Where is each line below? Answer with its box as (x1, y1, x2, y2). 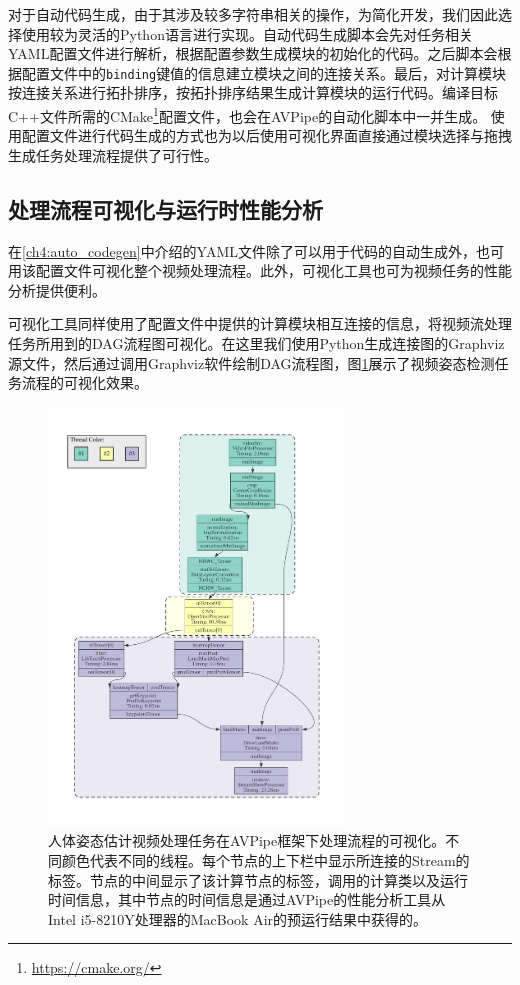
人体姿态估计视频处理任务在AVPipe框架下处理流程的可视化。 (48, 830, 446, 851)
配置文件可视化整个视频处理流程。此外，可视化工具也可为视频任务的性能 (35, 260, 512, 281)
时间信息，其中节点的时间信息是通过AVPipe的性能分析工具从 (48, 889, 446, 910)
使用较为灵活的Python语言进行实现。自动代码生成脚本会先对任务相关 (21, 23, 473, 44)
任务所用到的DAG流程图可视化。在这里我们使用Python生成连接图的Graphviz (8, 333, 505, 354)
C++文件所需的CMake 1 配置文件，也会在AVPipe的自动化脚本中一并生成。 (8, 103, 487, 126)
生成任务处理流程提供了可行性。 (8, 144, 218, 165)
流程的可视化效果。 (21, 372, 148, 393)
